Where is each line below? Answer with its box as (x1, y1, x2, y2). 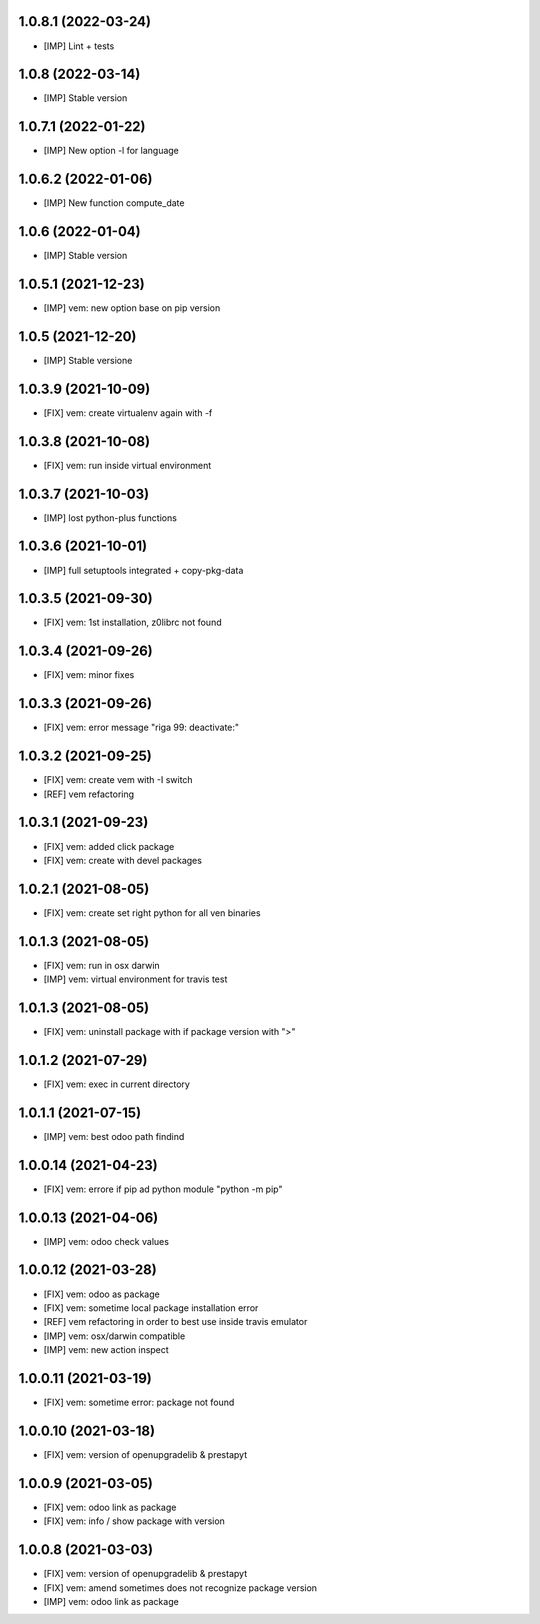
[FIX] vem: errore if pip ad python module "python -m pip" (43, 1183, 283, 1195)
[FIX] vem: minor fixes (43, 669, 135, 681)
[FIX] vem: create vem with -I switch (43, 774, 194, 786)
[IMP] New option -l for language (43, 145, 180, 157)
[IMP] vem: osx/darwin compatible (43, 1330, 186, 1342)
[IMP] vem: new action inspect (43, 1344, 169, 1356)
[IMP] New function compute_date (43, 197, 185, 209)
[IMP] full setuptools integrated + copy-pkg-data (43, 564, 244, 576)
